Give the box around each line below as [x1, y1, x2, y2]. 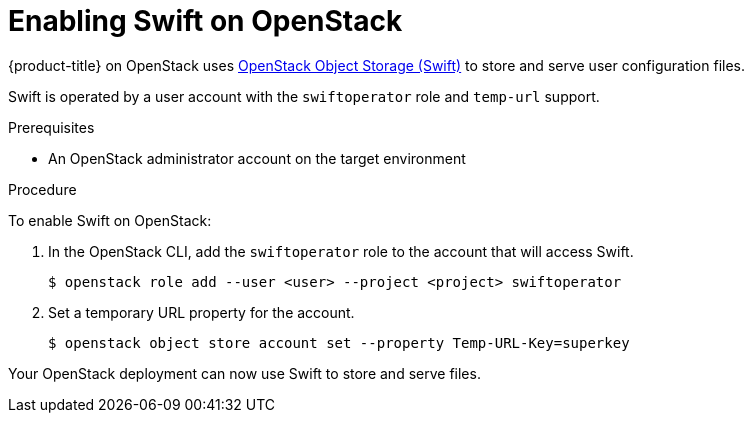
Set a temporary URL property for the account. [48, 303, 355, 321]
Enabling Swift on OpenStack [8, 4, 403, 38]
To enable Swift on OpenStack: [8, 211, 212, 229]
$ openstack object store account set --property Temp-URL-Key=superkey [48, 334, 630, 351]
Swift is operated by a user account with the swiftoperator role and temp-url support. [8, 87, 600, 105]
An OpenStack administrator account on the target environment [48, 149, 466, 167]
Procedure [8, 180, 77, 198]
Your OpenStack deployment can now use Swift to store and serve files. [8, 364, 481, 382]
